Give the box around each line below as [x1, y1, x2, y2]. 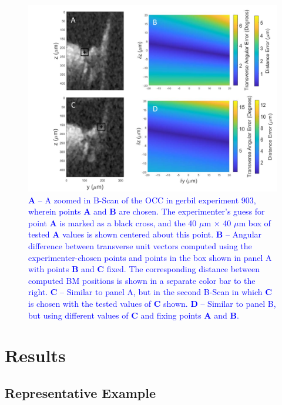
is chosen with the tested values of [28, 297, 152, 309]
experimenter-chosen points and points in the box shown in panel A [28, 251, 272, 263]
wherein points [28, 205, 81, 217]
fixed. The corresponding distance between [106, 263, 260, 275]
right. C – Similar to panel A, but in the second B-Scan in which [28, 286, 263, 298]
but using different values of [28, 309, 129, 321]
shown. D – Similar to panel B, [163, 297, 276, 309]
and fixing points [140, 309, 202, 321]
